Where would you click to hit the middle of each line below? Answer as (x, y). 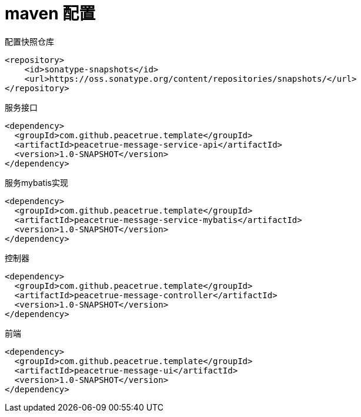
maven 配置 (50, 14)
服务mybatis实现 (36, 182)
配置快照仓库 (29, 41)
